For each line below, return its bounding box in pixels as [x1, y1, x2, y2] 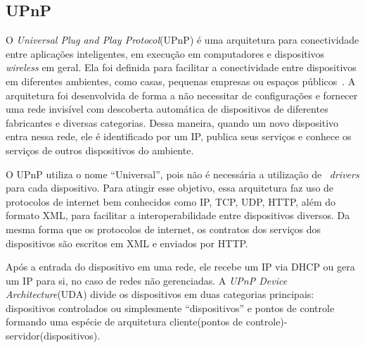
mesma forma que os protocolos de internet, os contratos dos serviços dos [6, 221, 321, 236]
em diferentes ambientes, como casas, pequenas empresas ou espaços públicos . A [6, 73, 356, 88]
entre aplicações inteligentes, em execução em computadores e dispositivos [6, 46, 325, 61]
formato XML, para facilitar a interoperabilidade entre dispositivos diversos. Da [6, 208, 350, 223]
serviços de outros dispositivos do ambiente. [6, 142, 194, 157]
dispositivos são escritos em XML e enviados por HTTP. [6, 235, 248, 250]
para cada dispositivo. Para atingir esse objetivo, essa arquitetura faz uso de [6, 180, 334, 195]
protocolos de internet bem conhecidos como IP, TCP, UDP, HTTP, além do [6, 194, 336, 209]
